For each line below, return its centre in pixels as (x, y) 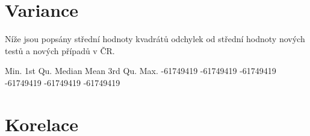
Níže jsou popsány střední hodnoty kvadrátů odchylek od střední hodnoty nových (155, 39)
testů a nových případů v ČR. (60, 50)
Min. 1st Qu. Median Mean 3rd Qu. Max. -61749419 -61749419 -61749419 (141, 71)
